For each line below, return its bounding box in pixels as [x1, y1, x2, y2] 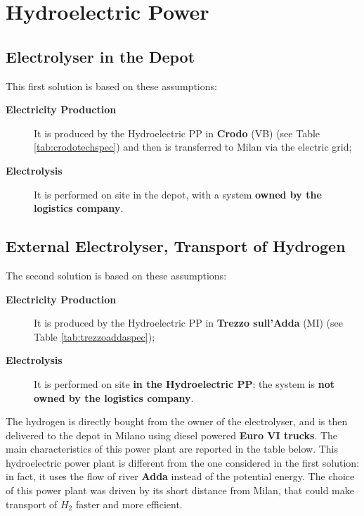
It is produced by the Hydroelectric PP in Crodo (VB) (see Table [34, 125, 320, 140]
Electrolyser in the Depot [6, 45, 195, 67]
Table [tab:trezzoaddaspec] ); [34, 329, 155, 344]
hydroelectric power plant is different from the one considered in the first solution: [6, 455, 360, 470]
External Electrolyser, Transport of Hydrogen [6, 235, 346, 257]
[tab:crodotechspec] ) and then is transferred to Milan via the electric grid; [34, 139, 352, 154]
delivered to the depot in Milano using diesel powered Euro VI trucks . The [6, 427, 338, 442]
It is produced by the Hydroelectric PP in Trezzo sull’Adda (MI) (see [34, 315, 344, 330]
